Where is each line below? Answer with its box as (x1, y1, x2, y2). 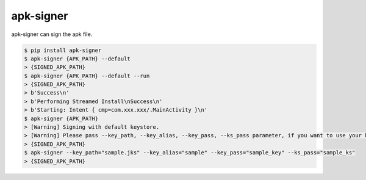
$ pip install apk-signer (24, 46, 102, 54)
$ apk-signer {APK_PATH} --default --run (24, 72, 150, 79)
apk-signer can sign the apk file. (11, 31, 93, 38)
